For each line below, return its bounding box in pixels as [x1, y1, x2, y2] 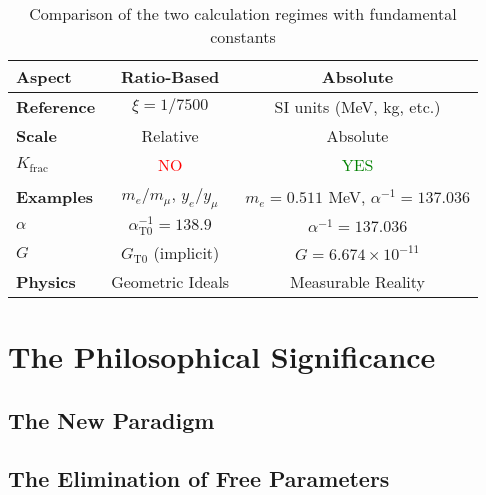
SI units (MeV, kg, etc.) [274, 95, 441, 118]
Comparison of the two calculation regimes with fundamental [29, 2, 457, 25]
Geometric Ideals [111, 269, 230, 293]
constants [210, 25, 276, 48]
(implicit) [153, 240, 220, 264]
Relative [141, 124, 199, 147]
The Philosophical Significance [8, 335, 436, 376]
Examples [16, 184, 94, 208]
